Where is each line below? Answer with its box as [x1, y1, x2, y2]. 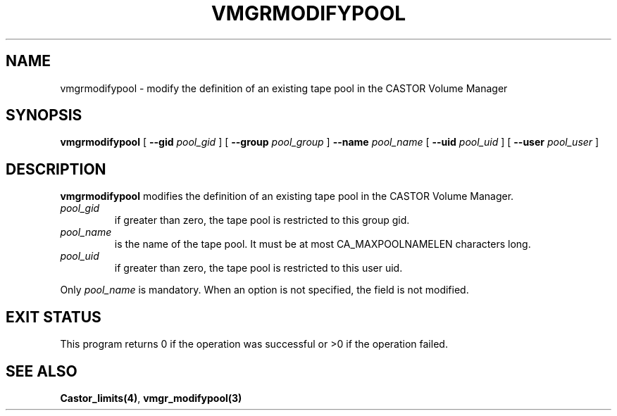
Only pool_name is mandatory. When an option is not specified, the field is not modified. [60, 284, 469, 296]
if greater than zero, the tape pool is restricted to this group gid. [114, 214, 410, 227]
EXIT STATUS [6, 308, 101, 326]
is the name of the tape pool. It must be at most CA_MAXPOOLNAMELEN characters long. [114, 238, 531, 251]
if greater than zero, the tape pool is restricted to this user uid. [114, 262, 403, 275]
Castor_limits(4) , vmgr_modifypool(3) [60, 391, 242, 404]
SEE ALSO [6, 362, 77, 380]
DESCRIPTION [6, 160, 106, 178]
